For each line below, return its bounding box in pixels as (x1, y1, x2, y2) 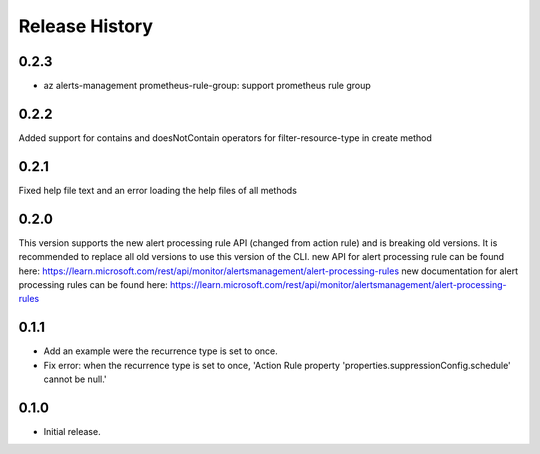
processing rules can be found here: (18, 278, 169, 290)
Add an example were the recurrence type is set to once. (43, 345, 279, 357)
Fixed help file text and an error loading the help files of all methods (18, 184, 297, 196)
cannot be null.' (43, 373, 107, 385)
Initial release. (43, 425, 101, 437)
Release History (18, 15, 154, 37)
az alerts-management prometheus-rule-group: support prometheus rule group (43, 80, 372, 92)
